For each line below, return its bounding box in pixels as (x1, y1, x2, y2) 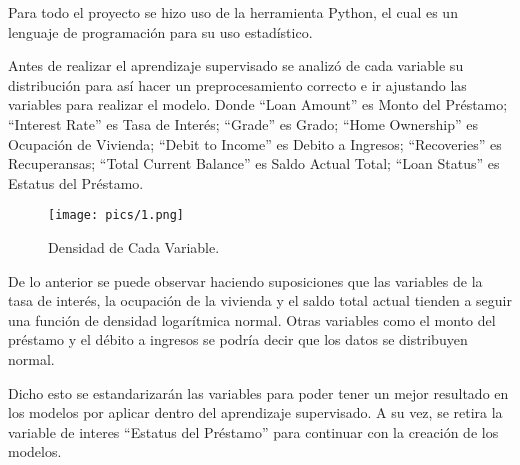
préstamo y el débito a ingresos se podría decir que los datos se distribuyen (8, 329, 468, 350)
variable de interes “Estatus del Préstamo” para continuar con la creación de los (8, 421, 499, 442)
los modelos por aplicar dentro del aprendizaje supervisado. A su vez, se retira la (8, 402, 503, 423)
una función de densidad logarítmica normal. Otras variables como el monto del (8, 309, 496, 330)
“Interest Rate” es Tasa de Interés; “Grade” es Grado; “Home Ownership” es (8, 113, 479, 134)
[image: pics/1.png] (48, 208, 185, 223)
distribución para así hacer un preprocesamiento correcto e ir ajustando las (8, 74, 467, 95)
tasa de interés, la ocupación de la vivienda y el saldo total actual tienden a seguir (8, 290, 512, 311)
